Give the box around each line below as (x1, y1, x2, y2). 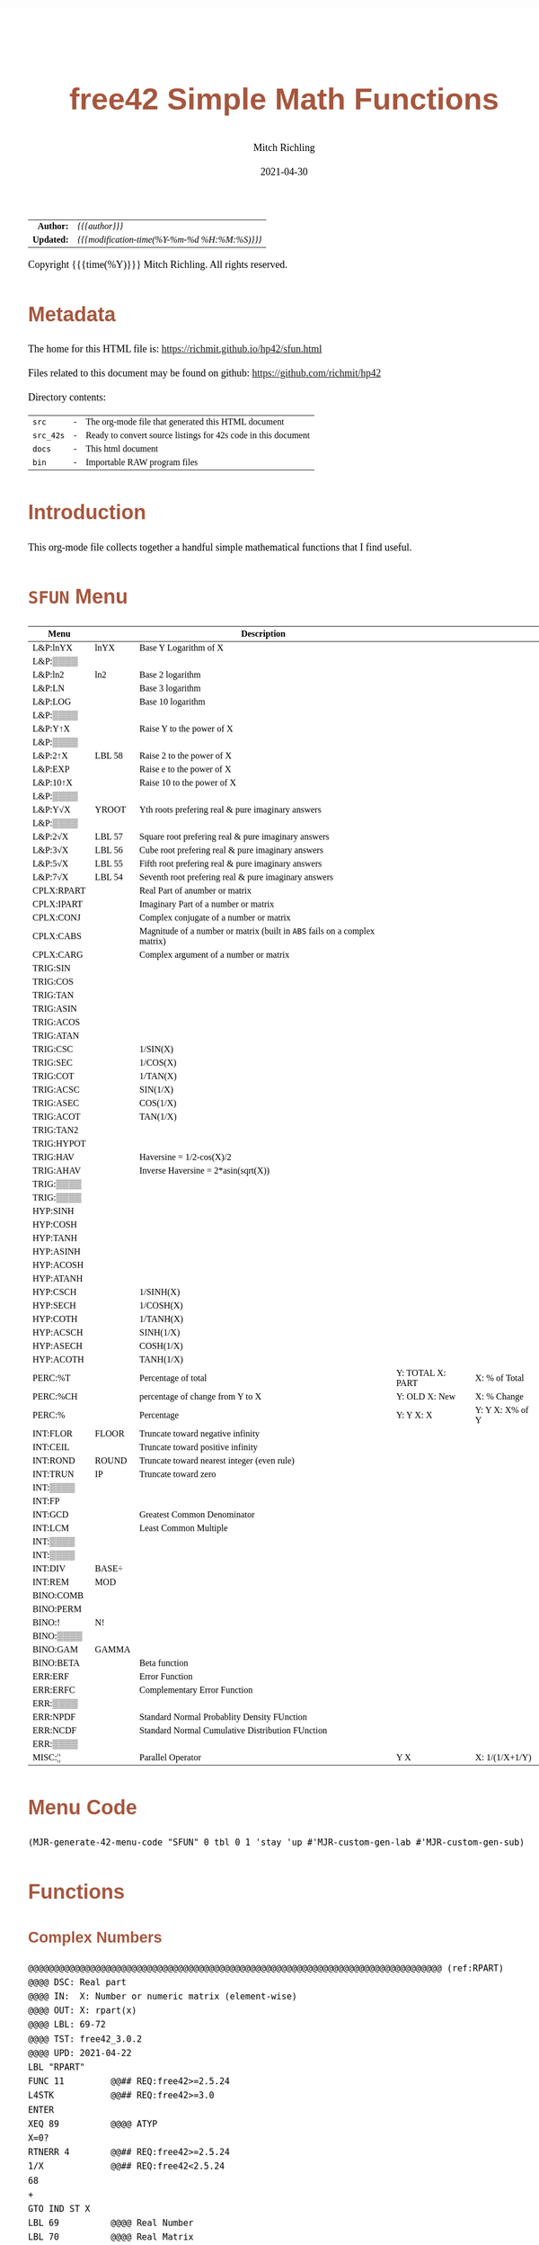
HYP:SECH (32, 1300, 76, 1310)
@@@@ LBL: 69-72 (28, 2019, 107, 2031)
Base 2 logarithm (139, 669, 201, 680)
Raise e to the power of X (139, 764, 232, 774)
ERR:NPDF (32, 1711, 76, 1722)
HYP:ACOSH (32, 1259, 84, 1270)
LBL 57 (94, 831, 123, 842)
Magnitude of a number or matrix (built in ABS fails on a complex (139, 926, 376, 936)
